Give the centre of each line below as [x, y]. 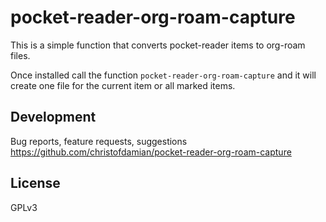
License [35, 183]
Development [53, 117]
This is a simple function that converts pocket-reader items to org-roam [158, 45]
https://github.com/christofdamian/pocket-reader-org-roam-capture [151, 152]
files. [20, 55]
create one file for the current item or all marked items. [123, 85]
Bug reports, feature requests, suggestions [99, 141]
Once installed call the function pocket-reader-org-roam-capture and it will [163, 75]
